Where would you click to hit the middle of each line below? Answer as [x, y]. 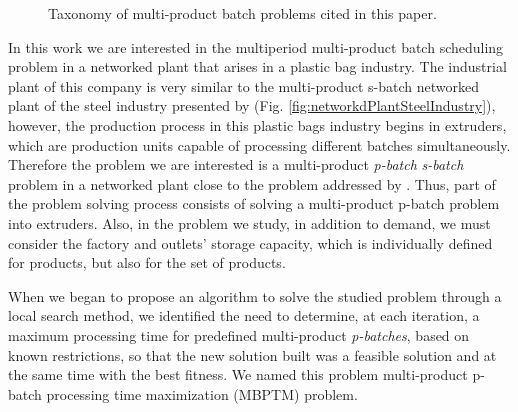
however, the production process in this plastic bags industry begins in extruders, [257, 124]
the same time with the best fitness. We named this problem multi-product [238, 374]
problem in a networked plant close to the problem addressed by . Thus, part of [252, 183]
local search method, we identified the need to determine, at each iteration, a [244, 315]
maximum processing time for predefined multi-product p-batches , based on [239, 334]
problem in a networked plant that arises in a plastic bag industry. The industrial [257, 66]
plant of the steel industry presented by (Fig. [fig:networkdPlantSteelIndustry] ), [252, 105]
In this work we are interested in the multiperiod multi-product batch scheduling [256, 46]
